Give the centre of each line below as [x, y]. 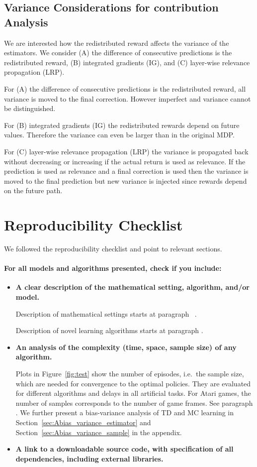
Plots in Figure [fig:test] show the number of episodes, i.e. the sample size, [130, 373]
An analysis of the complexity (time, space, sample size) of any [126, 347]
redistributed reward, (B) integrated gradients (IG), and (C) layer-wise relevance [127, 62]
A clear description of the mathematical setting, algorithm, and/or [132, 287]
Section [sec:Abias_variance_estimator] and [83, 422]
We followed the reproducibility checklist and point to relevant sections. [113, 249]
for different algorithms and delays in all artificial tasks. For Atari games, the [133, 393]
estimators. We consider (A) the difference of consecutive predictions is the [118, 53]
